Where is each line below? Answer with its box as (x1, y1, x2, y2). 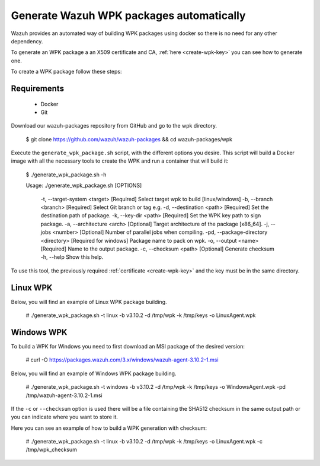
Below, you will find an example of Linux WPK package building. (11, 298, 167, 305)
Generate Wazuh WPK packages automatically (11, 9, 246, 22)
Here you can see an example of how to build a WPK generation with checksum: (11, 424, 207, 432)
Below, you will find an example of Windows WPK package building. (11, 370, 177, 377)
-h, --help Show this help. (40, 253, 104, 261)
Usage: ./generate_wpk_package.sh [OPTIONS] (25, 182, 142, 189)
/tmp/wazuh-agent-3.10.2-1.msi (25, 392, 103, 399)
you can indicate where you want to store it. (11, 413, 119, 421)
